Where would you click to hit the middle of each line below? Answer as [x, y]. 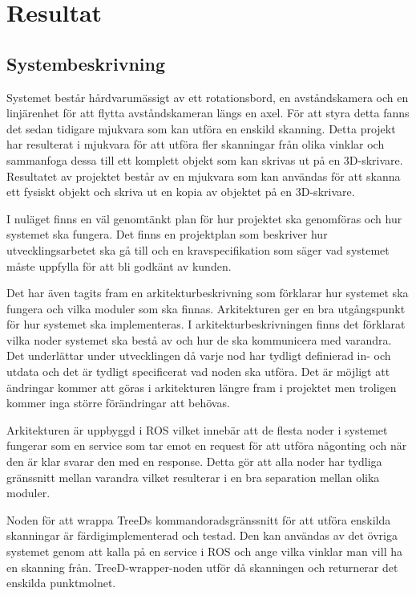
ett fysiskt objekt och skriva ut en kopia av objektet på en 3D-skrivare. [181, 192]
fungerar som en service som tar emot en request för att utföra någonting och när [207, 445]
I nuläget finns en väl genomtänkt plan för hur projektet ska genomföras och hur [204, 218]
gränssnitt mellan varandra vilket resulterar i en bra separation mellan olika [193, 477]
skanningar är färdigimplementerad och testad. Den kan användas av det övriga [202, 535]
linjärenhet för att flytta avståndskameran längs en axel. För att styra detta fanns [208, 113]
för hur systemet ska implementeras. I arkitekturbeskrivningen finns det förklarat [206, 324]
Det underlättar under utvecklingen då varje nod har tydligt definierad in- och [199, 355]
